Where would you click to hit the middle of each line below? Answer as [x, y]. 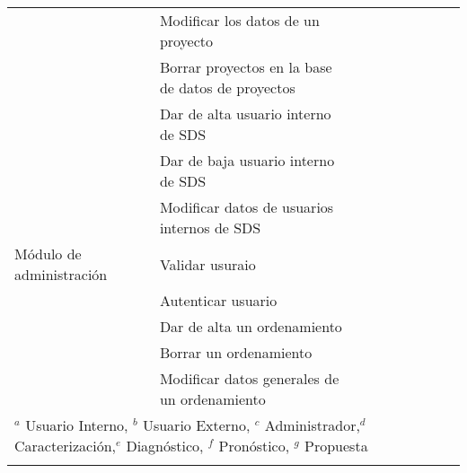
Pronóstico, [254, 446]
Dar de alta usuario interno [245, 114]
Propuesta [336, 446]
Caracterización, [65, 446]
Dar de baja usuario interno [247, 160]
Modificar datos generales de [249, 378]
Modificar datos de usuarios [247, 207]
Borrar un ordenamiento [236, 352]
